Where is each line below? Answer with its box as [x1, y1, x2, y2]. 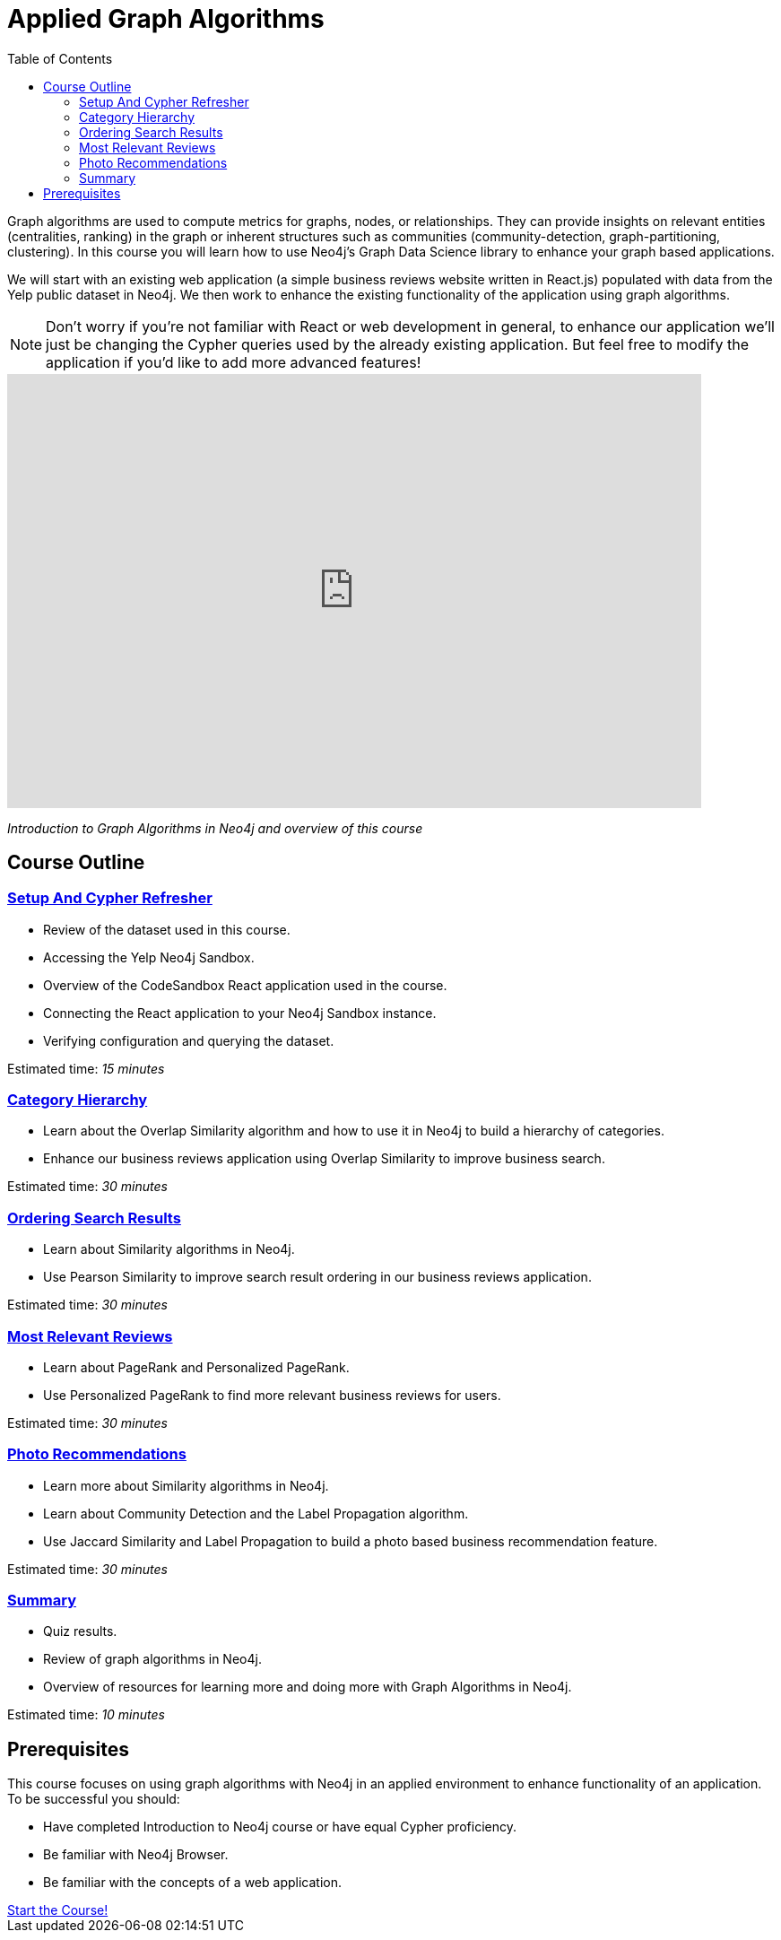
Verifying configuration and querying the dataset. [43, 1032, 334, 1048]
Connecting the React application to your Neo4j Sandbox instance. [43, 1005, 437, 1021]
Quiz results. [43, 1623, 117, 1640]
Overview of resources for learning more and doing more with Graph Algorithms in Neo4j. [43, 1679, 572, 1695]
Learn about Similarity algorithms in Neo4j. [43, 1241, 295, 1257]
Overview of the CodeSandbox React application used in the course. [43, 977, 447, 993]
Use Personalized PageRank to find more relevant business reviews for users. [43, 1387, 501, 1403]
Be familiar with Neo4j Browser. [43, 1847, 229, 1863]
